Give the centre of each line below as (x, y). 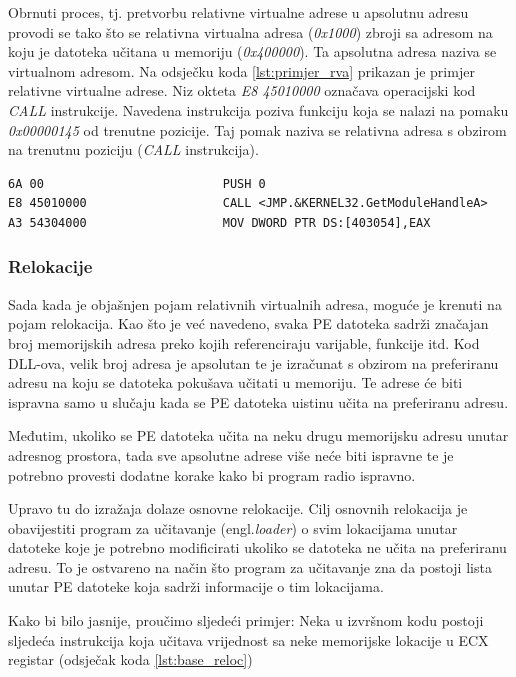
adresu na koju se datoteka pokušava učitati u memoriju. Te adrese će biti (235, 382)
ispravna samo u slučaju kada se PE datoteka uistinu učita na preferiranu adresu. (258, 401)
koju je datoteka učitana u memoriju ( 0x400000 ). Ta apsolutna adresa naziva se (252, 51)
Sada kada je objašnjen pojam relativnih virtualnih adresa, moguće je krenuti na (255, 303)
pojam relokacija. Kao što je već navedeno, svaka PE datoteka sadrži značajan (248, 323)
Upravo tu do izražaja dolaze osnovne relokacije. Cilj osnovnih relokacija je (238, 508)
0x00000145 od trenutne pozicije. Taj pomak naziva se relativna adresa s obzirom (257, 129)
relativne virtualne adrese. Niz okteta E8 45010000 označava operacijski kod (242, 90)
